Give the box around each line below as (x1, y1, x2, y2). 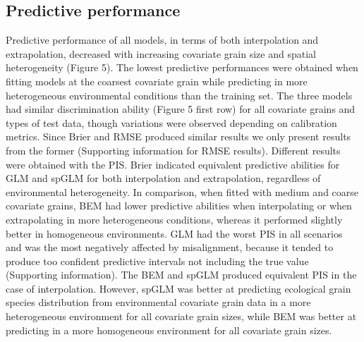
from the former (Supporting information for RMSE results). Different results (6, 142, 341, 157)
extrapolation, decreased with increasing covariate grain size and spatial (6, 46, 316, 61)
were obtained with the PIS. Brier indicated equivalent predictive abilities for (6, 157, 340, 171)
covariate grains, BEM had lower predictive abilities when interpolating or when (6, 198, 352, 213)
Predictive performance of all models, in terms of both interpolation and (6, 32, 319, 47)
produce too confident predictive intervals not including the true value (6, 253, 309, 268)
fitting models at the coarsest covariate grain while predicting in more (6, 73, 308, 88)
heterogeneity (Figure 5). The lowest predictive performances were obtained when (6, 60, 358, 75)
